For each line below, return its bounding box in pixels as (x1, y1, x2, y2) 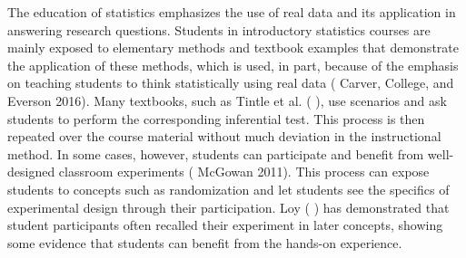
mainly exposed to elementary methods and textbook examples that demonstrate (7, 38, 459, 57)
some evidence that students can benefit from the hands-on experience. (7, 233, 402, 252)
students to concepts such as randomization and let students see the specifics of (7, 179, 450, 198)
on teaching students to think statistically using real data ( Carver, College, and (7, 73, 454, 92)
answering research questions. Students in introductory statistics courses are (7, 20, 431, 39)
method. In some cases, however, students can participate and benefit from (7, 144, 424, 163)
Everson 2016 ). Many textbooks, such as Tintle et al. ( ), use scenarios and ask (7, 91, 447, 110)
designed (7, 162, 55, 181)
